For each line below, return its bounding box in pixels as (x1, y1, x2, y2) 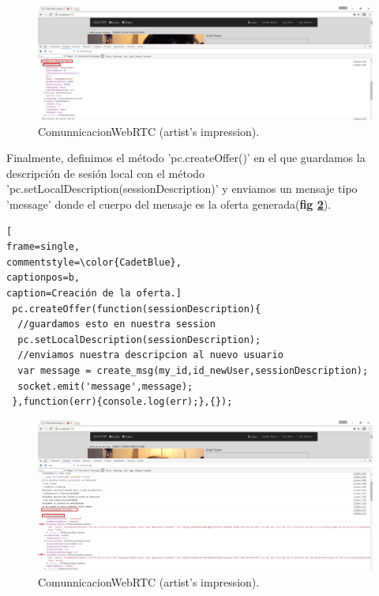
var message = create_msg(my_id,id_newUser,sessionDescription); (17, 365, 369, 376)
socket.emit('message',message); (17, 380, 193, 392)
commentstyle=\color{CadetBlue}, (6, 256, 182, 268)
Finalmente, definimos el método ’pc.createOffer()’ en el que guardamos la (6, 149, 366, 166)
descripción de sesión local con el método (6, 164, 205, 181)
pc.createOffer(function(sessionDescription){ (12, 303, 261, 315)
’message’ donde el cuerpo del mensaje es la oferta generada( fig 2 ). (6, 196, 332, 213)
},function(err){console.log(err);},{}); (12, 396, 233, 408)
